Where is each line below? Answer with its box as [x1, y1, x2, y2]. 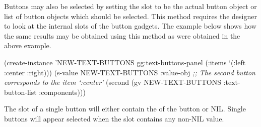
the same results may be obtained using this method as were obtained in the [4, 30, 240, 41]
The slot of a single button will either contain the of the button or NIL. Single [4, 103, 246, 114]
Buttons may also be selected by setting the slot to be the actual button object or [4, 1, 257, 11]
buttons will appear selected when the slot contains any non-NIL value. [4, 113, 224, 123]
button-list [4, 86, 37, 97]
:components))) [39, 86, 86, 97]
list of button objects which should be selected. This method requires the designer [4, 11, 257, 21]
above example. [4, 40, 51, 51]
